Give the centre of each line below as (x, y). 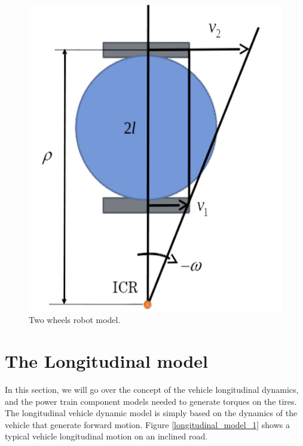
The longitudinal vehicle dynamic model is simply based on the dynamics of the (151, 413)
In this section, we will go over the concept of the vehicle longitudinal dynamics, (152, 389)
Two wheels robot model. (75, 320)
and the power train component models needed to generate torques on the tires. (151, 401)
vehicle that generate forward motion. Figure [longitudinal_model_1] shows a (147, 424)
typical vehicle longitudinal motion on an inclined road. (106, 436)
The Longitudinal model (107, 361)
